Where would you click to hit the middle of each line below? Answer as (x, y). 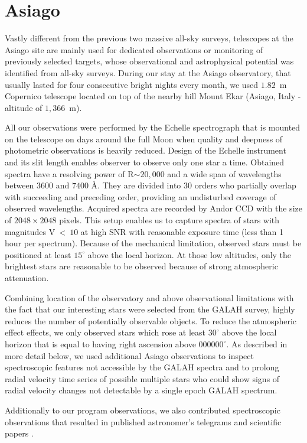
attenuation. (27, 278)
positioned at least (38, 254)
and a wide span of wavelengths (224, 173)
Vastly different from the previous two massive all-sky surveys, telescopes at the (149, 38)
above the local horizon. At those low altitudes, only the (190, 254)
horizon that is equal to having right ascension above (100, 343)
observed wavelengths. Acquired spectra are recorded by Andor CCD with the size (153, 208)
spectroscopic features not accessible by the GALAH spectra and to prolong (142, 367)
